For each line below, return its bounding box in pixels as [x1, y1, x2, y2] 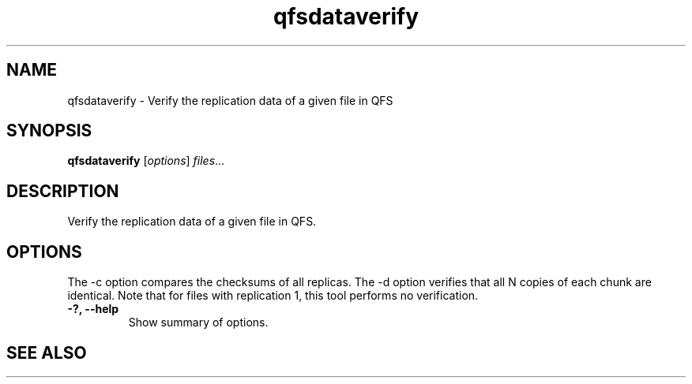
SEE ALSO [6, 342, 87, 363]
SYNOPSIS [6, 121, 92, 141]
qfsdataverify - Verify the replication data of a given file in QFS [67, 93, 393, 107]
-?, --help [67, 302, 119, 316]
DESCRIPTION [6, 181, 119, 201]
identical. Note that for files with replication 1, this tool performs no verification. [67, 289, 479, 303]
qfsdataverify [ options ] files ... [67, 154, 225, 168]
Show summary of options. [128, 315, 269, 330]
